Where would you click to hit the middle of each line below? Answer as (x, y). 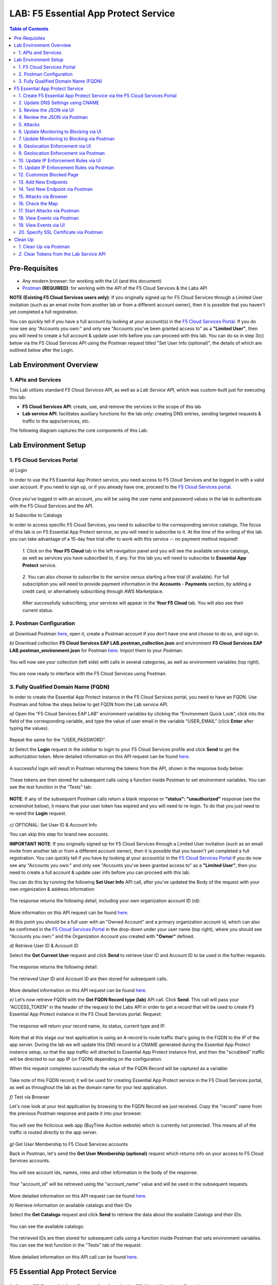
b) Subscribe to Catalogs (36, 515)
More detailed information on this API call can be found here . (74, 1257)
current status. (38, 610)
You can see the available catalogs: (47, 1226)
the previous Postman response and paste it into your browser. (76, 1113)
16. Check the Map (38, 204)
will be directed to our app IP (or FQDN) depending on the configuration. (86, 1059)
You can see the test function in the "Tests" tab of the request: (76, 1245)
